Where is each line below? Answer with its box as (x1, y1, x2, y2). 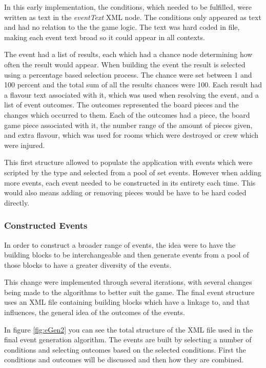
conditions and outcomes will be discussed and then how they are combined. (4, 354, 244, 365)
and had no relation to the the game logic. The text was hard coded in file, (4, 22, 240, 32)
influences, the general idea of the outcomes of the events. (4, 307, 185, 318)
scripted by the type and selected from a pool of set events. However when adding (4, 167, 261, 177)
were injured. (4, 139, 45, 150)
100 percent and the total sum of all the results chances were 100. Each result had (4, 79, 262, 90)
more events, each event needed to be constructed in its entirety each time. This (4, 177, 256, 188)
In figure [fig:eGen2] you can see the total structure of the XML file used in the (4, 324, 253, 335)
